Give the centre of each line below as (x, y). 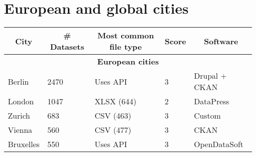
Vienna (20, 130)
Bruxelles (24, 144)
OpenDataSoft (219, 144)
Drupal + (210, 76)
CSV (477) (113, 130)
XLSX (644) (115, 101)
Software (221, 41)
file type (126, 47)
